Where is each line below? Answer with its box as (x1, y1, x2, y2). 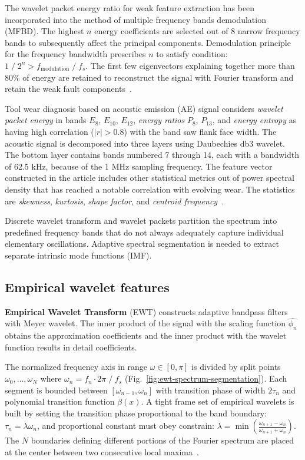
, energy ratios (133, 114, 185, 126)
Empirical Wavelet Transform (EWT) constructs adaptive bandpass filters (5, 305, 288, 317)
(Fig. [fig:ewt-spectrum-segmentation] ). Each (124, 372, 287, 385)
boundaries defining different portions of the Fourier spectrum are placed (31, 434, 294, 446)
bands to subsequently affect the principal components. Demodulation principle (5, 36, 291, 48)
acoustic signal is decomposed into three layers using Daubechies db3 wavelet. (5, 137, 285, 149)
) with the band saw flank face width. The (124, 125, 277, 137)
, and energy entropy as (212, 114, 297, 126)
